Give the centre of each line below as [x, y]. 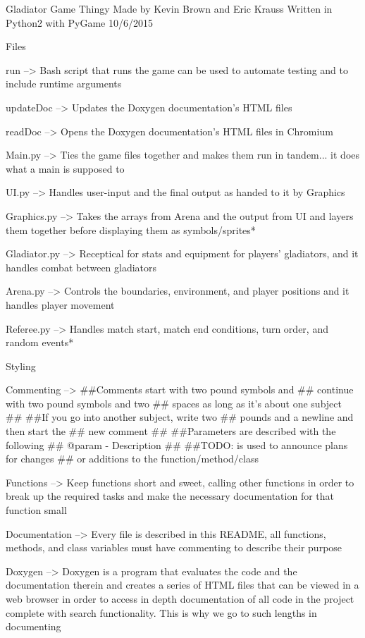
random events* [40, 342]
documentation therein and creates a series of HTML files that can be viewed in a [182, 585]
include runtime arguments [64, 84]
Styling [21, 366]
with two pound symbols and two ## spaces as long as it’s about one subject [174, 403]
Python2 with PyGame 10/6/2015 [79, 22]
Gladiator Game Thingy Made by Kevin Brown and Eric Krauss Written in [169, 8]
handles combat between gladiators [81, 267]
